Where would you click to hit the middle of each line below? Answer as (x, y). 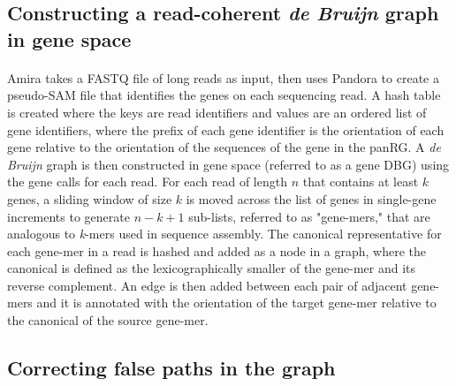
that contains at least (361, 182)
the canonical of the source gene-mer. (108, 320)
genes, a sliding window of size (90, 198)
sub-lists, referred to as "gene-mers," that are (309, 216)
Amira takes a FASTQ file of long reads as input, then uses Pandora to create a (223, 77)
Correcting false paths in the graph (171, 368)
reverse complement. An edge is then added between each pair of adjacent (207, 285)
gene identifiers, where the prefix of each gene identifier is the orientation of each (226, 129)
